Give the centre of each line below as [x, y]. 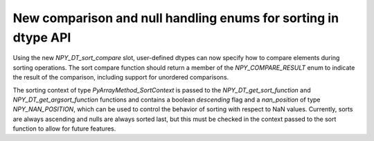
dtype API [42, 37]
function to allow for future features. [64, 129]
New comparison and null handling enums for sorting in [176, 18]
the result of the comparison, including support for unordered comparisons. [121, 77]
